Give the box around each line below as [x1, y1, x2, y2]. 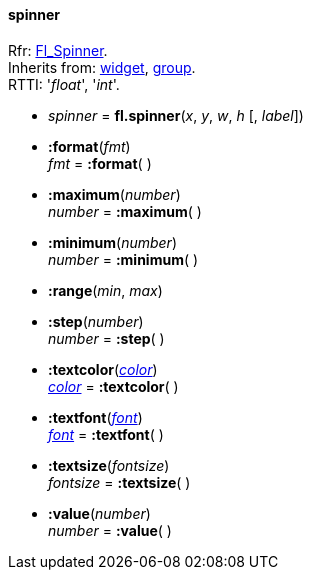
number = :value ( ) [48, 521, 172, 539]
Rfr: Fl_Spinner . [8, 41, 108, 59]
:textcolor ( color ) [48, 360, 158, 378]
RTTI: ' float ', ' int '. [8, 75, 120, 93]
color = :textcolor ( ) [48, 377, 179, 395]
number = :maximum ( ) [48, 202, 202, 220]
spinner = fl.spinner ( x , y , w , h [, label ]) [48, 106, 304, 124]
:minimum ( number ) [48, 233, 177, 251]
